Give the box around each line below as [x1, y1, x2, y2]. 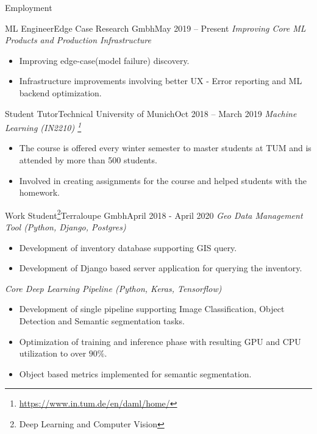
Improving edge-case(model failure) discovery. [19, 54, 190, 66]
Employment [5, 1, 52, 13]
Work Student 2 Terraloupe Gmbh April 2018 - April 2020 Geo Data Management [5, 207, 303, 221]
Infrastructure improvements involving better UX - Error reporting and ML [19, 74, 302, 87]
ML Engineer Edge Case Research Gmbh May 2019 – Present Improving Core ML [5, 21, 306, 34]
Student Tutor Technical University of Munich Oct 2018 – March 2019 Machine [5, 107, 297, 119]
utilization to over [19, 347, 87, 360]
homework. [19, 186, 60, 199]
